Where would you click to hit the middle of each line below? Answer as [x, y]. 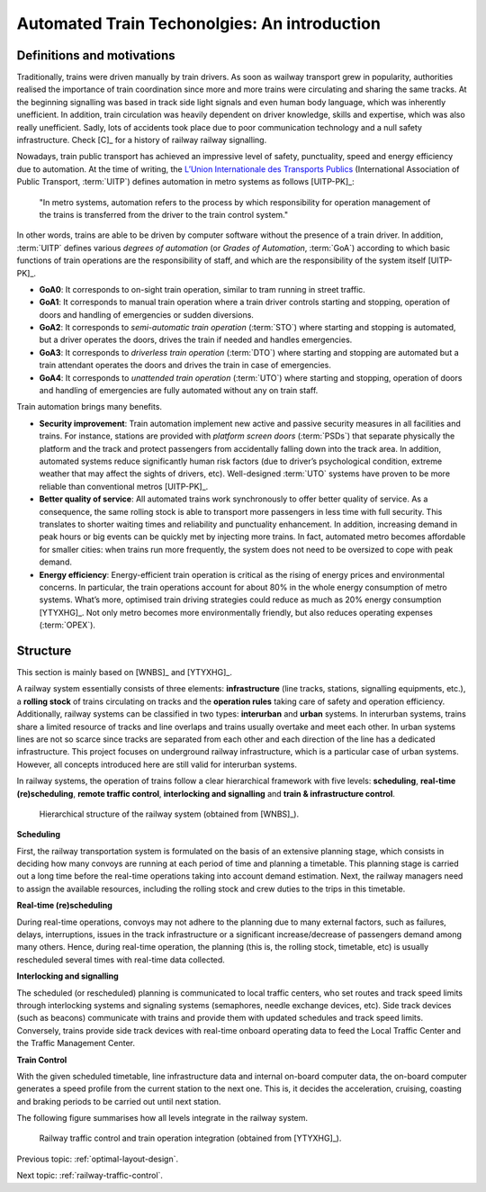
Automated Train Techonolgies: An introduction [199, 23]
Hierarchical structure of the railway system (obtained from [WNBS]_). [169, 814]
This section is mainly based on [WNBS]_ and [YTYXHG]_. [125, 672]
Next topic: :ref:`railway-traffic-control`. [90, 1176]
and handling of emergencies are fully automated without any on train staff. [179, 391]
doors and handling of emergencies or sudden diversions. [146, 314]
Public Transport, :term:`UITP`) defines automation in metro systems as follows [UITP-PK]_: [185, 182]
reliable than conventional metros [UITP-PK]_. [124, 486]
